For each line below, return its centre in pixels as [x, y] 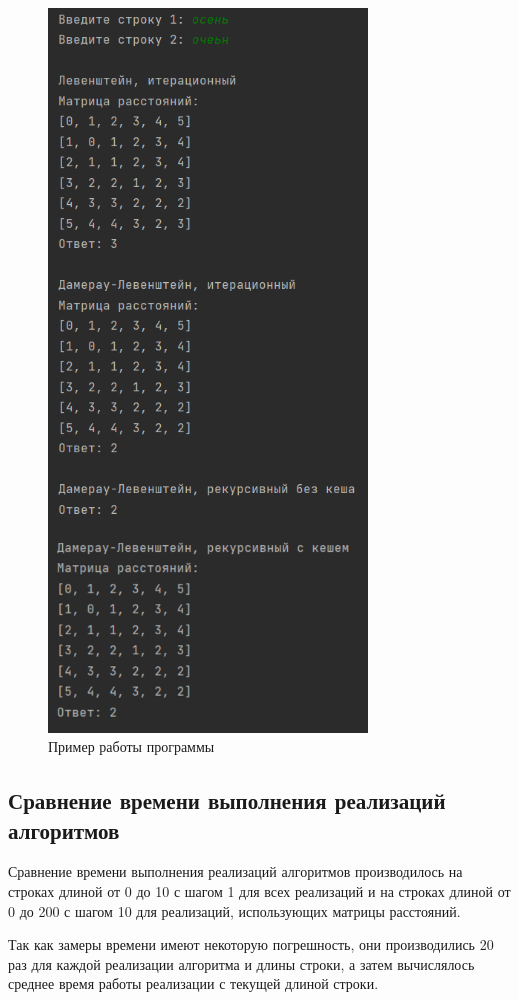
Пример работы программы [131, 746]
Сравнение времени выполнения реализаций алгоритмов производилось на [235, 871]
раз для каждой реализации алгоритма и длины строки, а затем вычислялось [241, 963]
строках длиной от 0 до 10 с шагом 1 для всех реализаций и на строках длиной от [259, 890]
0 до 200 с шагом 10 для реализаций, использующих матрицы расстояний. [234, 910]
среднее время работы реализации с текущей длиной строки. [193, 983]
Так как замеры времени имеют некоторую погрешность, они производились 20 [251, 944]
